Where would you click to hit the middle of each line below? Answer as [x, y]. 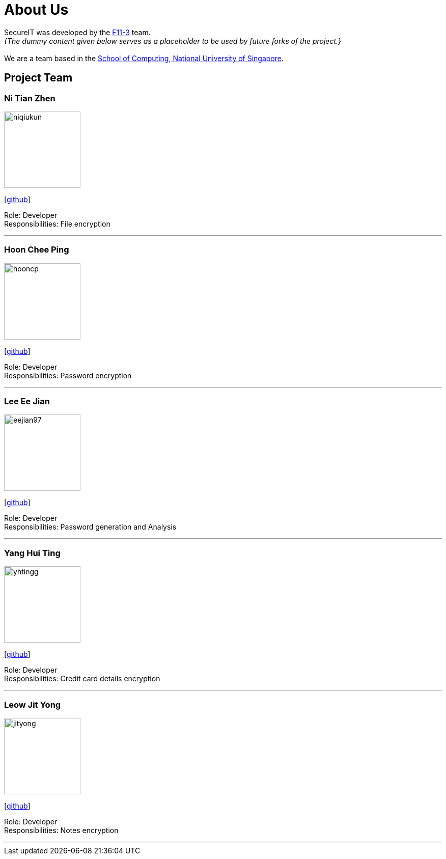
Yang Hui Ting [32, 553]
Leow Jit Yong [33, 704]
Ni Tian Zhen [30, 98]
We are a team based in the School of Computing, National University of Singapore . [144, 58]
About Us [36, 10]
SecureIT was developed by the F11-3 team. [77, 32]
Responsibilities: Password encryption [68, 375]
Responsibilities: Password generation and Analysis [90, 527]
